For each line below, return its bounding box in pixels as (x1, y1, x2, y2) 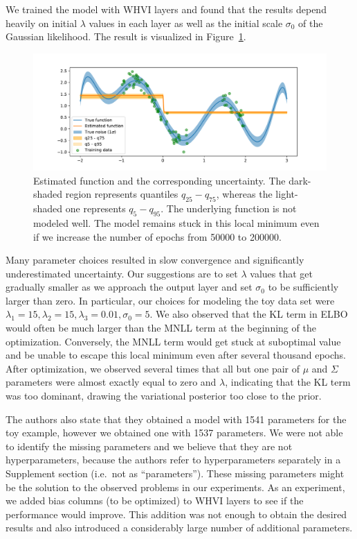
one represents (65, 201, 126, 216)
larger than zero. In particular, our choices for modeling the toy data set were (6, 293, 335, 307)
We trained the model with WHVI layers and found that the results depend (6, 2, 327, 16)
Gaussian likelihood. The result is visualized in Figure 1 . (6, 29, 246, 44)
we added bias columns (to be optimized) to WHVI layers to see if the (6, 493, 304, 508)
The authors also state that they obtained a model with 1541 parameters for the (6, 411, 347, 426)
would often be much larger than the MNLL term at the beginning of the (6, 320, 316, 335)
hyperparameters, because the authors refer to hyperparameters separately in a (6, 452, 341, 467)
